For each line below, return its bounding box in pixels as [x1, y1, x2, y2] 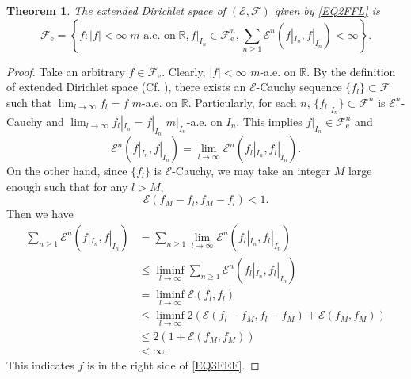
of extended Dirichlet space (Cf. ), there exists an [6, 78, 246, 95]
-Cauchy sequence [256, 78, 342, 95]
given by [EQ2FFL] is [274, 2, 380, 18]
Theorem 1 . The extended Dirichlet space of [6, 2, 226, 18]
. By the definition [306, 63, 396, 79]
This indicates [6, 356, 74, 373]
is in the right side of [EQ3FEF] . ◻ [86, 356, 260, 373]
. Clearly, [162, 63, 206, 79]
